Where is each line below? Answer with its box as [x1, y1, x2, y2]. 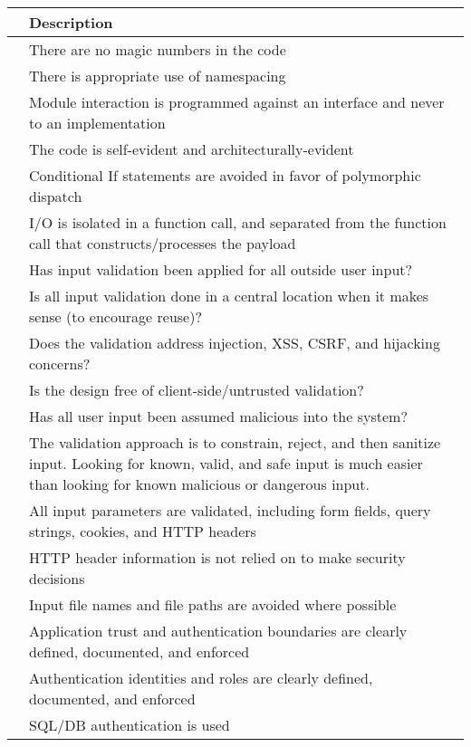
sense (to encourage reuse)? [29, 306, 202, 327]
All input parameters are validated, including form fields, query [29, 500, 431, 521]
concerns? [29, 353, 91, 374]
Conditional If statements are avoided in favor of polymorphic [29, 165, 421, 186]
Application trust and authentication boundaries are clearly [29, 620, 408, 641]
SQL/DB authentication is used [29, 714, 230, 735]
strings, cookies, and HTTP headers [29, 521, 256, 541]
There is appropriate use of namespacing [29, 65, 286, 86]
